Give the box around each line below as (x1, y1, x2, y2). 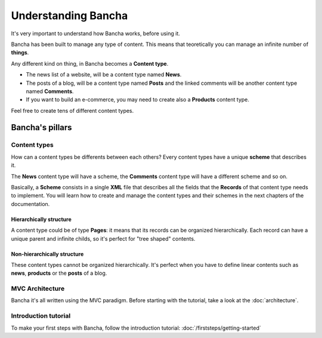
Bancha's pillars (11, 122, 72, 133)
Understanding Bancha (11, 9, 128, 22)
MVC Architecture (11, 284, 65, 293)
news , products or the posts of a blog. (11, 269, 107, 277)
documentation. (11, 200, 50, 207)
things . (11, 49, 29, 56)
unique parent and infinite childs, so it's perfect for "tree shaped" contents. (11, 235, 196, 242)
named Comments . (26, 87, 74, 95)
